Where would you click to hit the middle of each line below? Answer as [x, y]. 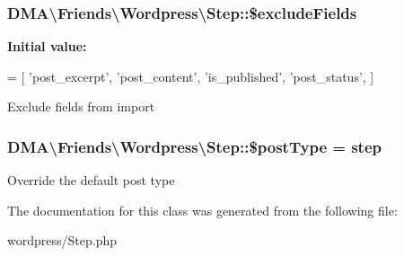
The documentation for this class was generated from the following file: [202, 210]
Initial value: [47, 46]
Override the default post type [91, 180]
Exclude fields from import [81, 106]
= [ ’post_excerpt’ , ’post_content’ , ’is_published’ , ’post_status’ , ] [191, 76]
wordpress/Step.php [62, 240]
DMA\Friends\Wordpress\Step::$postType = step [194, 146]
